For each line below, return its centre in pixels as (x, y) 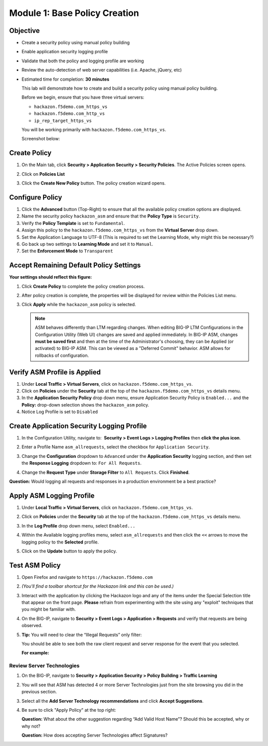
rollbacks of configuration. (62, 355)
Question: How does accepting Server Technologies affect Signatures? (95, 735)
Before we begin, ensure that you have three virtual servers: (83, 98)
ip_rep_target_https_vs (63, 120)
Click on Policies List (43, 174)
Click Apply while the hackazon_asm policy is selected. (79, 305)
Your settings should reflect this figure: (50, 277)
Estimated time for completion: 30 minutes (66, 79)
